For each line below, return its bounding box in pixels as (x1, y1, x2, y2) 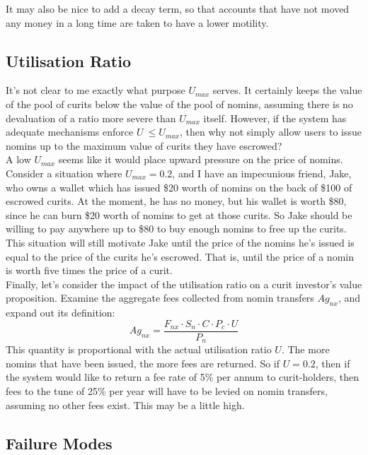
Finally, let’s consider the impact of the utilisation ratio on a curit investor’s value (6, 276, 362, 291)
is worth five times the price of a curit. (6, 263, 173, 278)
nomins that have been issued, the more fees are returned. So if (6, 355, 280, 370)
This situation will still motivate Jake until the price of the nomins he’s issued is (6, 235, 355, 249)
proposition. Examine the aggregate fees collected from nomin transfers (6, 290, 314, 305)
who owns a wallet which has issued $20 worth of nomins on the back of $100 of (6, 179, 352, 194)
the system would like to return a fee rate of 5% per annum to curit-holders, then (6, 370, 360, 384)
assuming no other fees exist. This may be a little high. (6, 397, 245, 412)
